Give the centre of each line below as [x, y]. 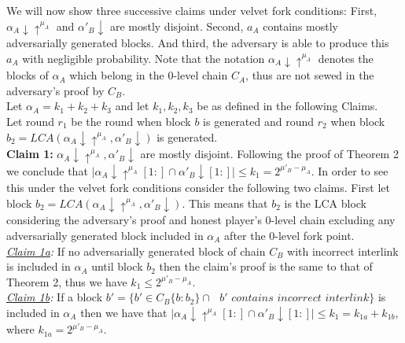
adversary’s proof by [55, 90]
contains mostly [300, 26]
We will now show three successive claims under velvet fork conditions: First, [192, 10]
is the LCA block [325, 203]
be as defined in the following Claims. [287, 106]
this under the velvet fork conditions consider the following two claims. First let [199, 188]
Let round [30, 121]
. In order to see [350, 170]
